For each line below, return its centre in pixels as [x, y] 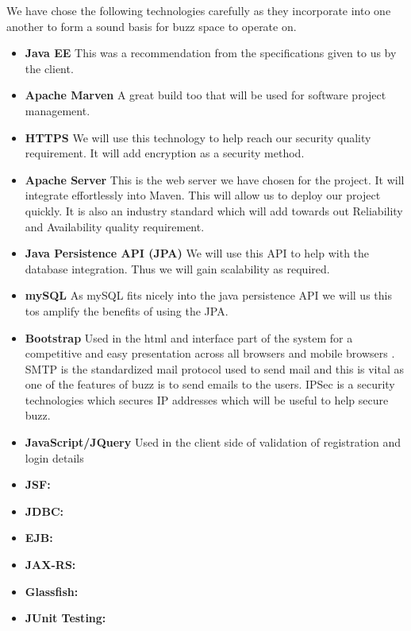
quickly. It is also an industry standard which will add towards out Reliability [214, 210]
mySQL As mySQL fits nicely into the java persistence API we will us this [208, 295]
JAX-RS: [50, 565]
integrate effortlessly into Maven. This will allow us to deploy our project [203, 195]
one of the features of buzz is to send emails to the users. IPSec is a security [210, 384]
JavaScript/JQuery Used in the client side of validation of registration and [213, 442]
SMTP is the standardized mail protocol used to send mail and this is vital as [214, 368]
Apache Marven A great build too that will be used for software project [205, 95]
